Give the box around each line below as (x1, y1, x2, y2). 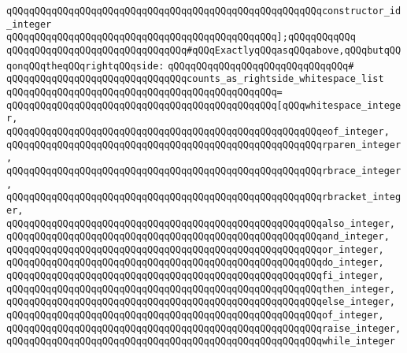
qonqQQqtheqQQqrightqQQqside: (6, 60, 165, 72)
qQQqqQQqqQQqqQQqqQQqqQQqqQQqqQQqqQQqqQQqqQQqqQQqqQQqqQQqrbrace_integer (6, 165, 401, 176)
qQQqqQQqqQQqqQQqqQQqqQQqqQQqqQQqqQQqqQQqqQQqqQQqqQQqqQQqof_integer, (6, 310, 384, 321)
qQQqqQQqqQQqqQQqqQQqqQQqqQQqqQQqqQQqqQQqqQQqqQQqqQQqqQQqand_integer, (6, 231, 390, 243)
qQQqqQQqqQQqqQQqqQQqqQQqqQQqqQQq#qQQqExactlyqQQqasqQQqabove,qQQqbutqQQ (6, 44, 401, 56)
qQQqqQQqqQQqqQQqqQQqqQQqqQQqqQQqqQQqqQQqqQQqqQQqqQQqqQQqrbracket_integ (6, 191, 401, 203)
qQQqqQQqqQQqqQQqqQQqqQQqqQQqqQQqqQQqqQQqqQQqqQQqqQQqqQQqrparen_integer (6, 139, 401, 150)
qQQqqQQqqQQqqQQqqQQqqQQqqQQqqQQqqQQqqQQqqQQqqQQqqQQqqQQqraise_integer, (6, 322, 401, 334)
